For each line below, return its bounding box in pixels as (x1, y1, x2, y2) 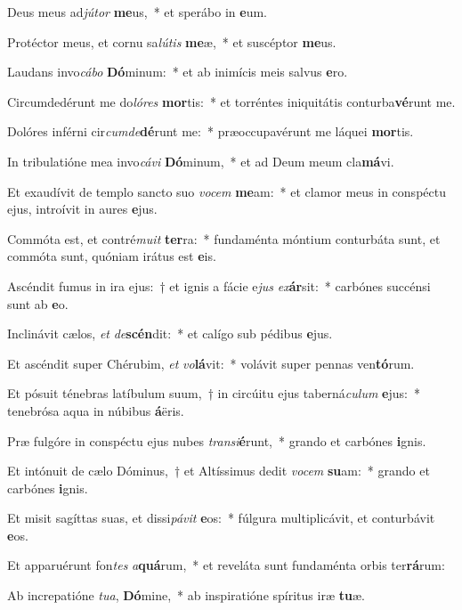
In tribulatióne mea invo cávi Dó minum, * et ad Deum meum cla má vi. (7, 151, 394, 170)
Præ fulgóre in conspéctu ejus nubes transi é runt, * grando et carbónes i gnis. (7, 431, 426, 450)
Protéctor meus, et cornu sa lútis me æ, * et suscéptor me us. (7, 32, 336, 51)
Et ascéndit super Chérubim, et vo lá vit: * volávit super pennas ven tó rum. (7, 354, 415, 372)
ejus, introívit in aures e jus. (7, 199, 158, 218)
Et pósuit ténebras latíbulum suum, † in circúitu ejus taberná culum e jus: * (7, 384, 420, 403)
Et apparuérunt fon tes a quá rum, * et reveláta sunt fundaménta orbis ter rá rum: (7, 556, 445, 574)
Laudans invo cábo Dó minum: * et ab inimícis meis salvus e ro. (7, 62, 348, 81)
